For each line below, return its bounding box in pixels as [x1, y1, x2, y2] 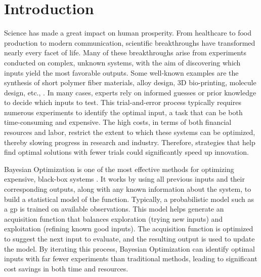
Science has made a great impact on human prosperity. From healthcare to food [4, 27, 251, 38]
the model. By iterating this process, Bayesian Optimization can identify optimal [4, 243, 255, 254]
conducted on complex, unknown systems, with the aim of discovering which [4, 57, 241, 67]
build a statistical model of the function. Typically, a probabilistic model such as [4, 193, 254, 204]
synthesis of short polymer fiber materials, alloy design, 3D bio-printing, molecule [4, 77, 256, 88]
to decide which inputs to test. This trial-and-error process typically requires [4, 97, 241, 108]
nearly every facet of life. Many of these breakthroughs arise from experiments [4, 47, 246, 58]
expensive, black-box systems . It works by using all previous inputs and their [4, 174, 245, 184]
